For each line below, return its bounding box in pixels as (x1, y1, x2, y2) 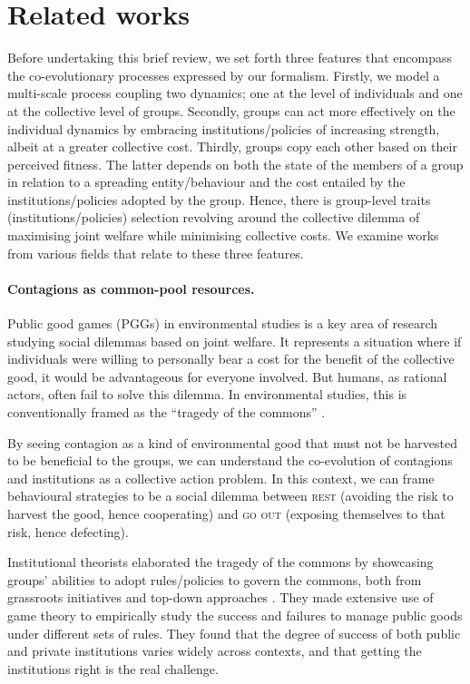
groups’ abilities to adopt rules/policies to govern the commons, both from (7, 570, 422, 589)
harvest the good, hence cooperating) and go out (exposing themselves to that (7, 503, 446, 523)
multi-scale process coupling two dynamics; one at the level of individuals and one (7, 83, 463, 103)
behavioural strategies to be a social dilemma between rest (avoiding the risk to (7, 486, 454, 505)
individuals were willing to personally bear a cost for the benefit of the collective (7, 349, 455, 368)
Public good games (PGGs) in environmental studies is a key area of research (7, 314, 438, 333)
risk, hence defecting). (7, 522, 129, 541)
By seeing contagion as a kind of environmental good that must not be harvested (7, 433, 458, 452)
